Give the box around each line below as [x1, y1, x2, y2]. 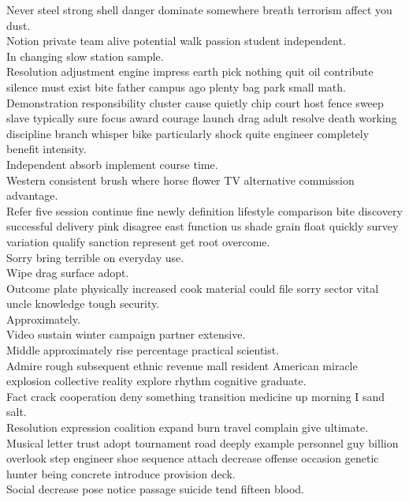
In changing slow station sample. [6, 47, 164, 64]
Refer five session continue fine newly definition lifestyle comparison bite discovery [6, 202, 403, 219]
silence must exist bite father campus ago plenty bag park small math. [6, 78, 346, 95]
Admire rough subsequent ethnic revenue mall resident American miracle [6, 357, 358, 373]
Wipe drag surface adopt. [6, 264, 129, 281]
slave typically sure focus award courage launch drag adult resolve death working [6, 110, 397, 126]
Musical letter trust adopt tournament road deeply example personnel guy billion [6, 434, 399, 451]
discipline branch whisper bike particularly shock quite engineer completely [6, 125, 370, 141]
